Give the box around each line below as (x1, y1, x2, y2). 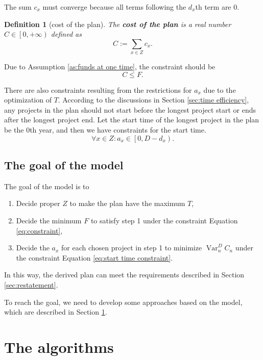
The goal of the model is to (4, 181, 89, 191)
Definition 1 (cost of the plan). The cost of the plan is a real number (4, 18, 231, 29)
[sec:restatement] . (4, 279, 58, 290)
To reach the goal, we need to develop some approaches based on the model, (4, 296, 243, 307)
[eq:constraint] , (16, 225, 63, 236)
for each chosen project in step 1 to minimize (61, 242, 202, 253)
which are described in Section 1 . (4, 306, 107, 317)
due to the (203, 84, 236, 95)
